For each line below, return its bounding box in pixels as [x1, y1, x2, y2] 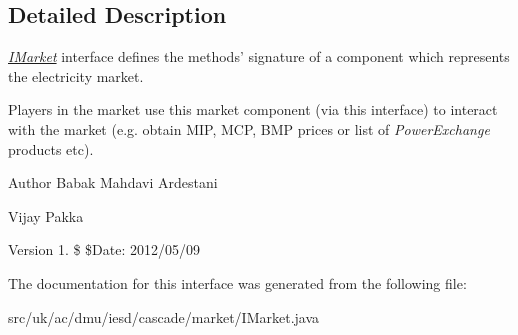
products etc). [8, 138, 94, 159]
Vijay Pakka [8, 205, 84, 226]
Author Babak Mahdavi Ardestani [8, 172, 218, 193]
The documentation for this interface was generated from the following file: [8, 272, 467, 293]
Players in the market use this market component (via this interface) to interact [8, 99, 498, 120]
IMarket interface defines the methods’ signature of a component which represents [8, 46, 510, 67]
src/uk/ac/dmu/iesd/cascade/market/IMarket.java [8, 306, 320, 327]
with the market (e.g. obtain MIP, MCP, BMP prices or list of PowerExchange [8, 118, 490, 139]
